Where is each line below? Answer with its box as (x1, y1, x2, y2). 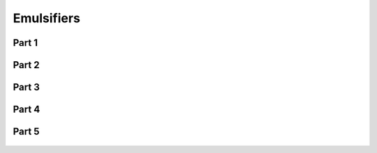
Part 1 (13, 37, 38, 49)
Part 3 (13, 81, 40, 93)
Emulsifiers (13, 10, 80, 26)
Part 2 (13, 59, 40, 71)
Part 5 (13, 126, 40, 138)
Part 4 (13, 104, 40, 115)
